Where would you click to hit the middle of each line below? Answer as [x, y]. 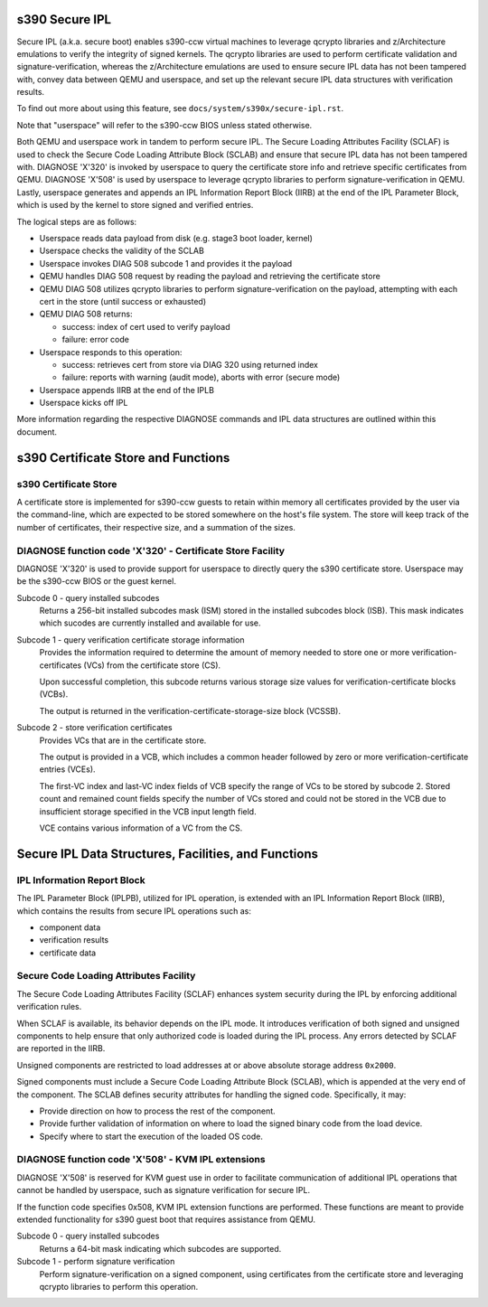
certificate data [68, 953]
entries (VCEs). [67, 769]
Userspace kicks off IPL [84, 403]
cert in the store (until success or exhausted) [123, 301]
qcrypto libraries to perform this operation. [119, 1286]
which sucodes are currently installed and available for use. [150, 623]
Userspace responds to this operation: [111, 352]
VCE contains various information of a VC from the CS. [141, 828]
